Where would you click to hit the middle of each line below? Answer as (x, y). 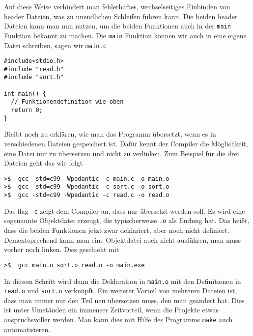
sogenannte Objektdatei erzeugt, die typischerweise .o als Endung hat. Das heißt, (127, 220)
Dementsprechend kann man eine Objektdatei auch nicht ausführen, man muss (123, 239)
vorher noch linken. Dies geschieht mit (62, 249)
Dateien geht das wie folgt (43, 163)
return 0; (27, 110)
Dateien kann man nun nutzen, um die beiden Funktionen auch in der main (117, 26)
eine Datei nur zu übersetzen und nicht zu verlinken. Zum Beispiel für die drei (122, 153)
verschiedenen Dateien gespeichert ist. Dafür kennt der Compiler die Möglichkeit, (126, 143)
